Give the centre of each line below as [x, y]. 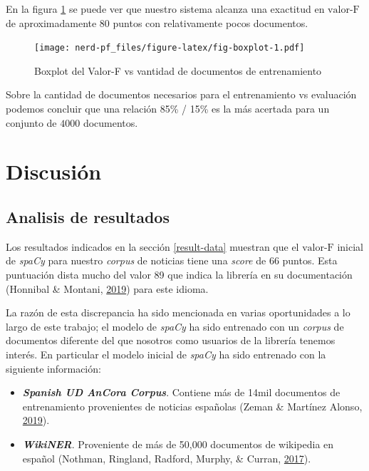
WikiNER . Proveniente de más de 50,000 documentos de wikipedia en [178, 444]
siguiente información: [53, 368]
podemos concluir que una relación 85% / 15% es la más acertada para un [168, 109]
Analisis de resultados [88, 216]
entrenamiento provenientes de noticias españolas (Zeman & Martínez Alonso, [192, 406]
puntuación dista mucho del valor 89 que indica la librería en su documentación [179, 274]
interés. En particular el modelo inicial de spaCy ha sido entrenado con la [166, 354]
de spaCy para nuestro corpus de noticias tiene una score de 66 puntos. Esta [172, 260]
